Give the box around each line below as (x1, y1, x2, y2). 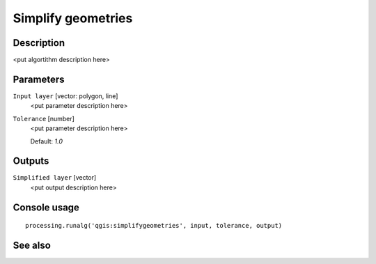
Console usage (13, 201, 80, 213)
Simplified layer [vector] (13, 173, 97, 182)
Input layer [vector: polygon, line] (13, 91, 118, 100)
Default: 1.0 (30, 137, 63, 146)
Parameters (13, 73, 65, 85)
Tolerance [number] (13, 114, 75, 123)
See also (13, 240, 52, 251)
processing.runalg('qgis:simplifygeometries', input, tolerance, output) (25, 222, 283, 230)
